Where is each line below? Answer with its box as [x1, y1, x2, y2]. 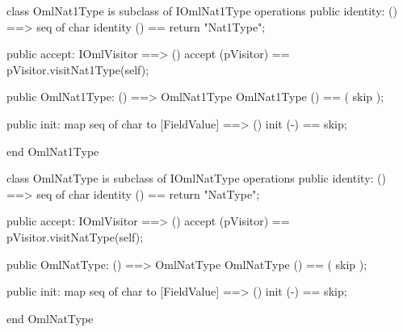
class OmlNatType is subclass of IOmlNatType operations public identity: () [6, 170, 386, 187]
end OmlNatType [6, 309, 94, 326]
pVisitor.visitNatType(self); [6, 228, 144, 245]
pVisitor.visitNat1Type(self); [6, 61, 149, 78]
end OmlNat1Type [6, 142, 99, 159]
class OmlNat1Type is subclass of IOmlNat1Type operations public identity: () [6, 2, 397, 19]
